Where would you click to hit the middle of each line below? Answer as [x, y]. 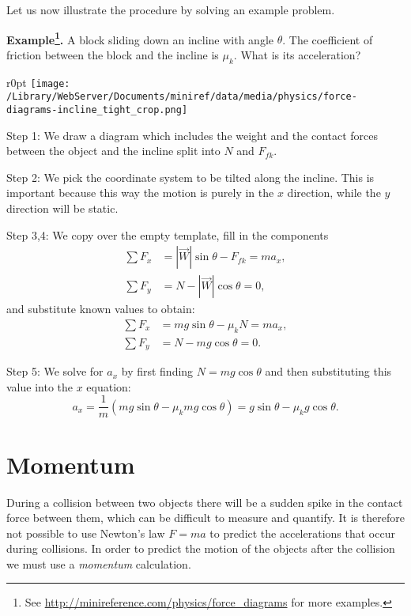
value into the [40, 386]
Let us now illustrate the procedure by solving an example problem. [171, 9]
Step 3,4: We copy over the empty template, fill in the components [168, 234]
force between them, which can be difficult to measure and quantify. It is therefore [205, 518]
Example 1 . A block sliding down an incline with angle [140, 38]
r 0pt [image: [38, 82]
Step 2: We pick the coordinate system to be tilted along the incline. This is [190, 177]
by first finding [157, 371]
